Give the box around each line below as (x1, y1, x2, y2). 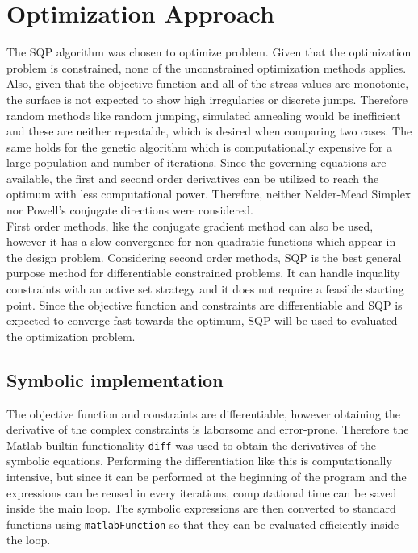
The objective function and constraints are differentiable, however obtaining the (6, 405, 400, 422)
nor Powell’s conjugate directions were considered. (6, 202, 253, 218)
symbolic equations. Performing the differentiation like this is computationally (6, 452, 392, 469)
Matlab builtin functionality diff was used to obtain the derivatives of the (6, 436, 376, 453)
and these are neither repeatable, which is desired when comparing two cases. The (6, 123, 412, 139)
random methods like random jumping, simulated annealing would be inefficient (6, 106, 401, 123)
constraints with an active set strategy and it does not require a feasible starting (6, 281, 404, 297)
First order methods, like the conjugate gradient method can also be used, (6, 217, 374, 234)
